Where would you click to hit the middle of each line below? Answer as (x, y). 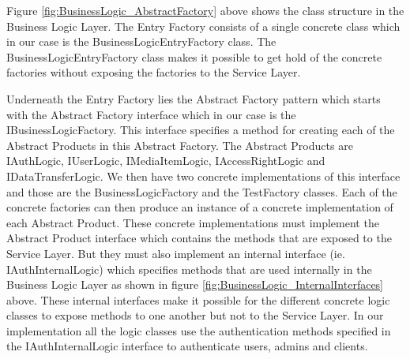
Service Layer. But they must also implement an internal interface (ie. (176, 253)
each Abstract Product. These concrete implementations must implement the (193, 222)
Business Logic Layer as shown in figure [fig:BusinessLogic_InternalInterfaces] (195, 284)
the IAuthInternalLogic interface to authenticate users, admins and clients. (187, 346)
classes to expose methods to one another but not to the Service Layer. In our (195, 315)
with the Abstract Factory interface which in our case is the (151, 114)
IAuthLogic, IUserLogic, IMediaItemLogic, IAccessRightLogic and (166, 161)
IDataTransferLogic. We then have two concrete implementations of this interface (203, 176)
